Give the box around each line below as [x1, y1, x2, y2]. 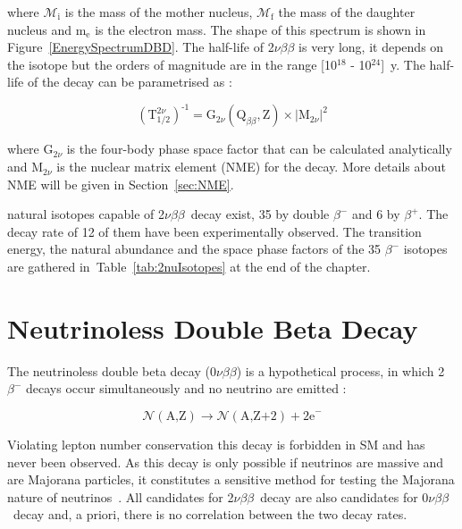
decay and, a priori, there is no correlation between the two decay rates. [13, 505, 407, 524]
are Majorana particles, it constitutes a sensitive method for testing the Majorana [7, 470, 455, 489]
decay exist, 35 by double [190, 205, 330, 223]
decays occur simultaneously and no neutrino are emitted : [26, 379, 347, 398]
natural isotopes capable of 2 [7, 205, 164, 223]
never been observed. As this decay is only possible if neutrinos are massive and [7, 452, 444, 471]
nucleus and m [7, 20, 87, 38]
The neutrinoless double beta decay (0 [7, 361, 216, 380]
